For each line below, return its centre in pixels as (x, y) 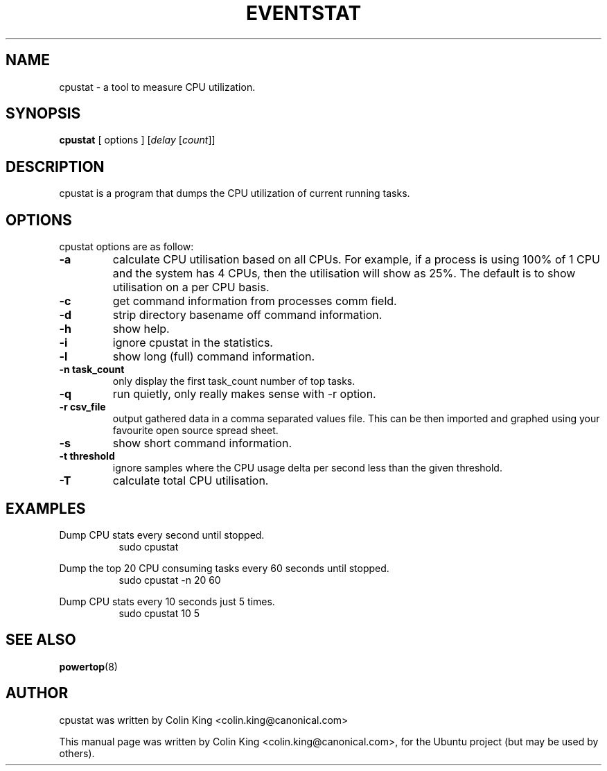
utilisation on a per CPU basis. (191, 287)
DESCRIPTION (55, 166)
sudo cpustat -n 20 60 (170, 580)
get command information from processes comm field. (255, 301)
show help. (141, 329)
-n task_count (92, 370)
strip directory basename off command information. (247, 315)
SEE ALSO (41, 640)
